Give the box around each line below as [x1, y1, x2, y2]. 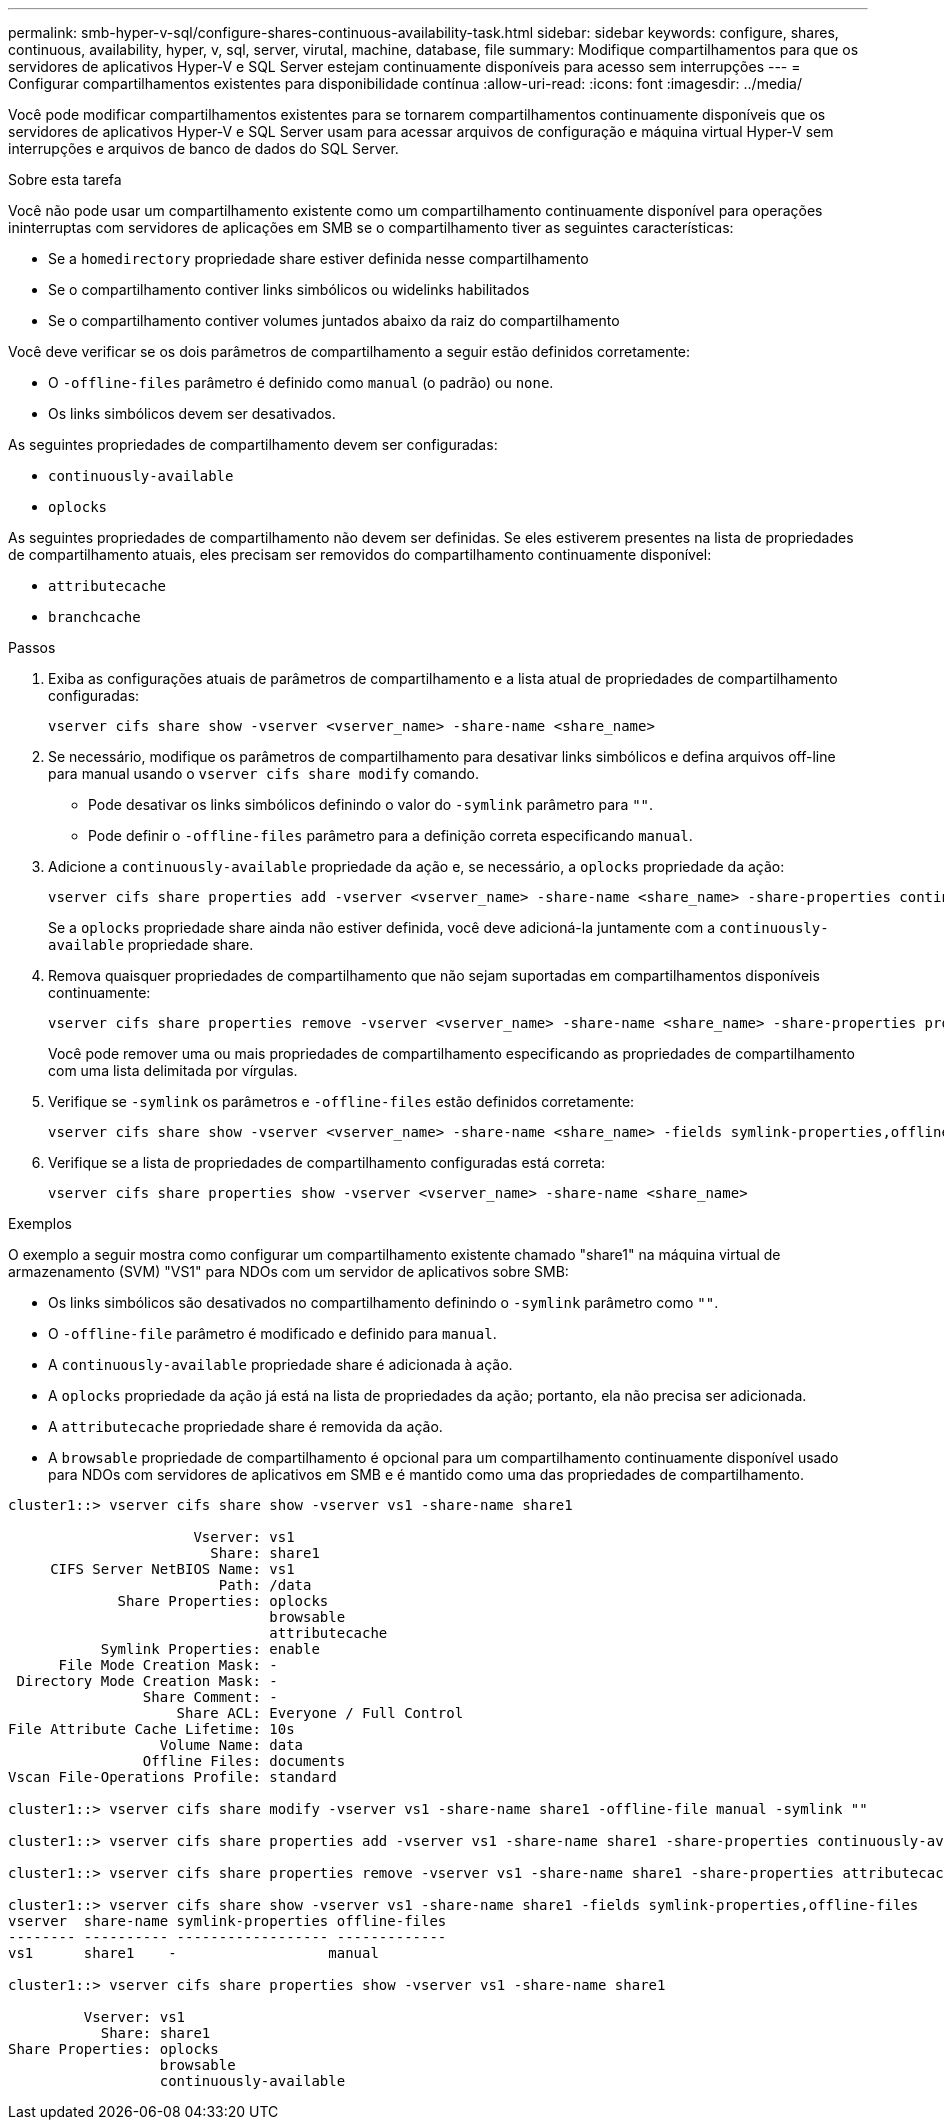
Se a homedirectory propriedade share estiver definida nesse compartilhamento [48, 250, 589, 267]
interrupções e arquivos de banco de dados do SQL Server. [8, 140, 399, 157]
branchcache [48, 609, 141, 625]
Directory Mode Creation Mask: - [16, 1673, 278, 1689]
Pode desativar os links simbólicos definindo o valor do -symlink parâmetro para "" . [88, 796, 654, 813]
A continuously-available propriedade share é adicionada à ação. [48, 1356, 513, 1373]
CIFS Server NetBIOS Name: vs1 [50, 1561, 295, 1577]
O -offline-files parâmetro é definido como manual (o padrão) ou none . [48, 374, 554, 391]
